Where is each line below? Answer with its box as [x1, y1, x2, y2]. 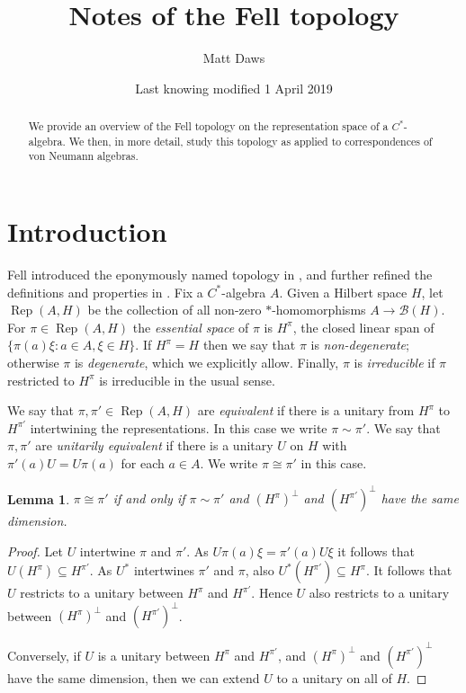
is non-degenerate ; [310, 335, 409, 354]
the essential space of [132, 317, 249, 336]
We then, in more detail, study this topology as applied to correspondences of [68, 133, 433, 148]
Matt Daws [202, 49, 265, 67]
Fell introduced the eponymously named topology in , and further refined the [7, 265, 433, 284]
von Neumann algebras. [28, 148, 139, 164]
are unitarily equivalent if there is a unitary [35, 436, 273, 455]
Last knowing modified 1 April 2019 [135, 78, 333, 97]
